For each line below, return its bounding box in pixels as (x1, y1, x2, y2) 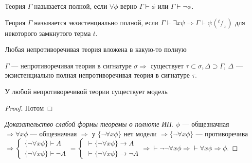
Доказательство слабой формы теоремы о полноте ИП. (5, 119, 174, 129)
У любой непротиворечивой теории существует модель (5, 86, 168, 96)
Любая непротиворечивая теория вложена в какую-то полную (5, 44, 187, 54)
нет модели (124, 128, 157, 138)
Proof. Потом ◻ (5, 102, 53, 113)
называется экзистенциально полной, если (34, 17, 159, 27)
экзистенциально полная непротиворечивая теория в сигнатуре (5, 70, 190, 80)
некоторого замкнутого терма (5, 28, 91, 38)
